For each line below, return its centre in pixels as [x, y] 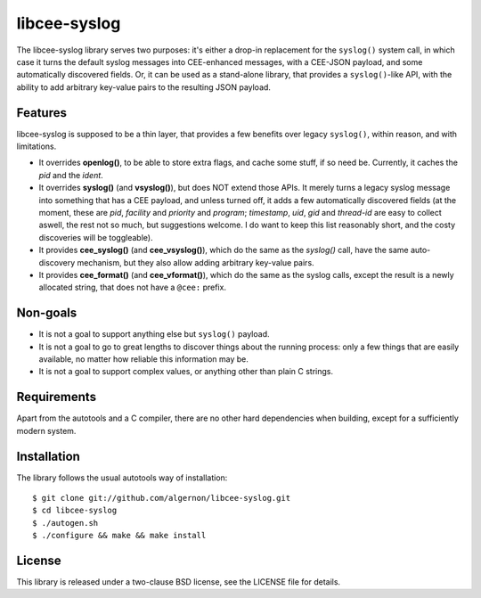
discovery [57, 262]
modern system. [46, 430]
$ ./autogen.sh [65, 523]
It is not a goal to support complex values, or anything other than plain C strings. [186, 372]
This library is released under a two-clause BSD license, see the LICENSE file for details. [179, 582]
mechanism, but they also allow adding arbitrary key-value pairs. [196, 262]
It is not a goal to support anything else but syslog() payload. [155, 334]
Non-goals [47, 313]
